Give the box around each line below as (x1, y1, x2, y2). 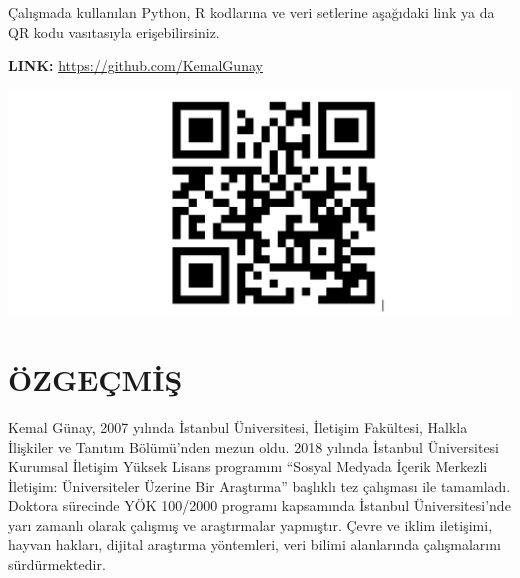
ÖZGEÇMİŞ (8, 358, 183, 399)
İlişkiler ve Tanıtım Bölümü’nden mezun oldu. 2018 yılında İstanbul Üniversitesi (8, 436, 500, 457)
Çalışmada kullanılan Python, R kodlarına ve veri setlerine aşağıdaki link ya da (8, 2, 495, 22)
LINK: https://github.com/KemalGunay (8, 55, 263, 76)
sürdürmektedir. (8, 554, 106, 575)
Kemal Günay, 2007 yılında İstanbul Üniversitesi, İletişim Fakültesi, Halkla (8, 416, 468, 437)
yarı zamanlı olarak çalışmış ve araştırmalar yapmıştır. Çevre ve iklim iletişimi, (8, 514, 493, 535)
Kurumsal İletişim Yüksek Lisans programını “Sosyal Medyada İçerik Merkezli (8, 456, 488, 477)
